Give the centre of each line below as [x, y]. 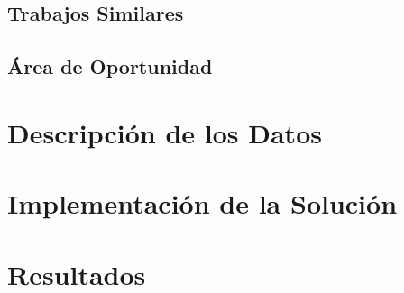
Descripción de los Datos [165, 132]
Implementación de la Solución [202, 203]
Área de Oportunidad [110, 66]
